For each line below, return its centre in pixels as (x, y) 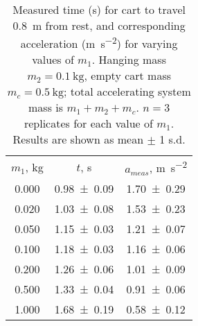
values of (53, 60)
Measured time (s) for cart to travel (99, 9)
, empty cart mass (128, 76)
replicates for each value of (88, 123)
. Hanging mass (129, 60)
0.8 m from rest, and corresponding (99, 25)
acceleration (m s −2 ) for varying (99, 43)
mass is (46, 108)
